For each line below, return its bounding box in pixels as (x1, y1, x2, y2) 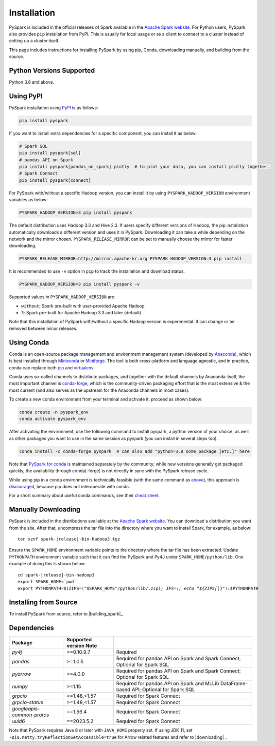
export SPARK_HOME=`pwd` (17, 579, 77, 585)
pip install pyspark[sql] (19, 150, 81, 156)
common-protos (12, 711, 50, 718)
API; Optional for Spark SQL (131, 686, 195, 693)
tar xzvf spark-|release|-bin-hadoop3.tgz (17, 536, 120, 542)
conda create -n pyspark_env (19, 409, 89, 415)
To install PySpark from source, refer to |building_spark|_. (9, 611, 124, 617)
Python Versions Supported (9, 66, 95, 75)
